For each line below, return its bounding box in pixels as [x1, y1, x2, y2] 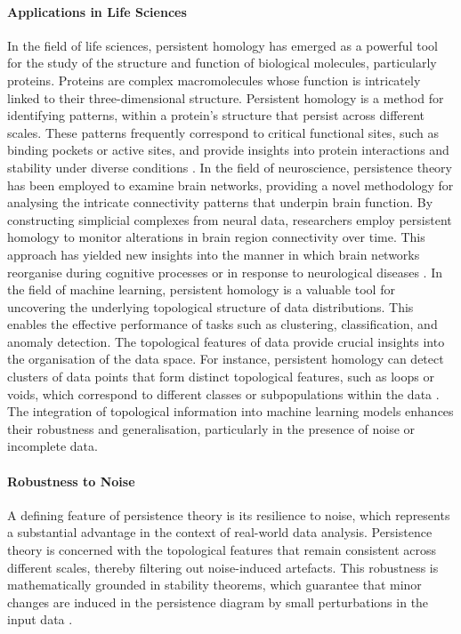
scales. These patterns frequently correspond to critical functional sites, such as [7, 123, 440, 141]
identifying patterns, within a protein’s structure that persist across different [7, 106, 425, 124]
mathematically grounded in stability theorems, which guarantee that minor [7, 575, 422, 594]
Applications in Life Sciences [7, 2, 187, 20]
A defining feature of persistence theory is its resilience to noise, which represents [7, 505, 450, 524]
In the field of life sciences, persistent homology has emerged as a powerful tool [7, 36, 438, 54]
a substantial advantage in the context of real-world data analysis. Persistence [7, 523, 433, 542]
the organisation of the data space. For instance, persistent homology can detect [7, 349, 444, 368]
